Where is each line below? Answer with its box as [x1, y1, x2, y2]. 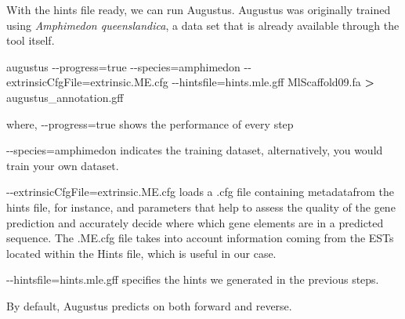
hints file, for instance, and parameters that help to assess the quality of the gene [6, 198, 396, 215]
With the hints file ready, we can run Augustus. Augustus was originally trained [6, 2, 391, 17]
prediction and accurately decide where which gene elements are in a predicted [6, 214, 384, 230]
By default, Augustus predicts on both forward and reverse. [6, 297, 292, 314]
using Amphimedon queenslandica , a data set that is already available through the [6, 16, 400, 33]
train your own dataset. [6, 157, 119, 173]
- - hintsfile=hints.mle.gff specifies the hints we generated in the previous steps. [6, 271, 379, 288]
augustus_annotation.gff [6, 89, 124, 105]
